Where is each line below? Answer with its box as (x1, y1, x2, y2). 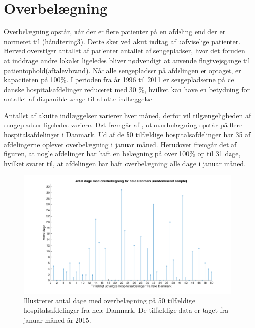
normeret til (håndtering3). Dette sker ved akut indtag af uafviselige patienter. (4, 36, 241, 46)
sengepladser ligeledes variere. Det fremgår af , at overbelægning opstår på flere (4, 120, 243, 130)
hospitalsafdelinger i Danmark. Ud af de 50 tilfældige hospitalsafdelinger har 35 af (4, 129, 251, 140)
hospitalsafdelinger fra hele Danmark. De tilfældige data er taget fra (24, 305, 229, 315)
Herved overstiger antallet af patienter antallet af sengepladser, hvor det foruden (4, 46, 245, 56)
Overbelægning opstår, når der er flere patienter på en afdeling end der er (4, 26, 226, 37)
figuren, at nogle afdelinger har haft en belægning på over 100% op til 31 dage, (4, 149, 241, 159)
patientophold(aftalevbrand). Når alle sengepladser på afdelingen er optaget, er (4, 65, 241, 75)
